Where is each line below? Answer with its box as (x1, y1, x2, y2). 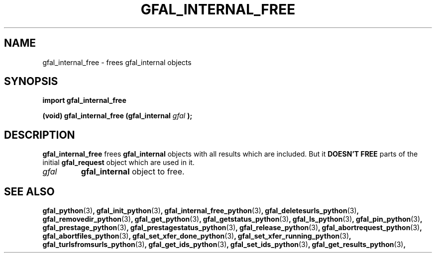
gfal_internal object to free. (81, 167, 185, 177)
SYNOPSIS (4, 75, 58, 88)
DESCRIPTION (4, 128, 75, 141)
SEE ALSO (4, 185, 55, 198)
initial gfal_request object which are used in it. (42, 158, 195, 167)
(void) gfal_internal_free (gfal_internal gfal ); (42, 111, 193, 120)
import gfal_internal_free (42, 96, 126, 105)
